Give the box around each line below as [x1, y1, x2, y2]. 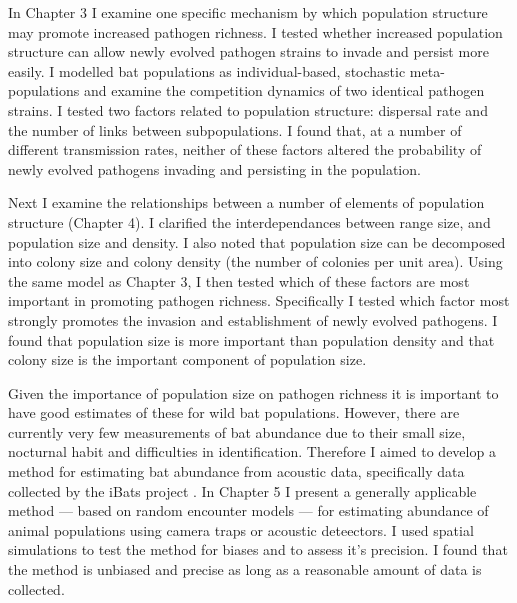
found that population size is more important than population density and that [8, 329, 495, 350]
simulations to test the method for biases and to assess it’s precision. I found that [8, 539, 508, 560]
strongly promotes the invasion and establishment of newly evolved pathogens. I [8, 309, 498, 330]
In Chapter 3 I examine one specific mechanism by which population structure [8, 2, 488, 22]
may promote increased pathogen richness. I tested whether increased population [8, 21, 503, 42]
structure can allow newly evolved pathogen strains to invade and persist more [8, 41, 489, 62]
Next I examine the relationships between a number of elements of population [8, 192, 485, 213]
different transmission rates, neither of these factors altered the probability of [8, 139, 482, 160]
